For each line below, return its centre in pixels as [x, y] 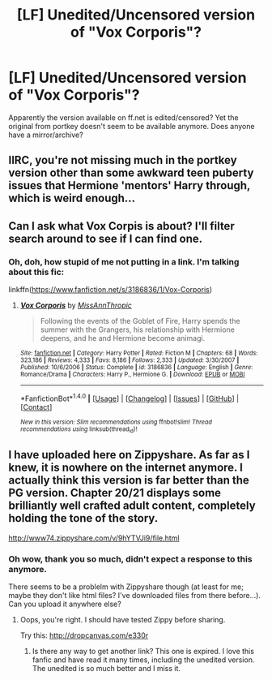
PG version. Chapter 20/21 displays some [115, 493]
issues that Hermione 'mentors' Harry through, [130, 185]
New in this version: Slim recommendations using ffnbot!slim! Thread [116, 422]
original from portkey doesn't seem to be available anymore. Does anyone [132, 126]
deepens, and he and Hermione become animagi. [123, 338]
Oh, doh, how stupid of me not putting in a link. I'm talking [124, 261]
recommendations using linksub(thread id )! [79, 429]
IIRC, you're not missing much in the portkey [123, 160]
